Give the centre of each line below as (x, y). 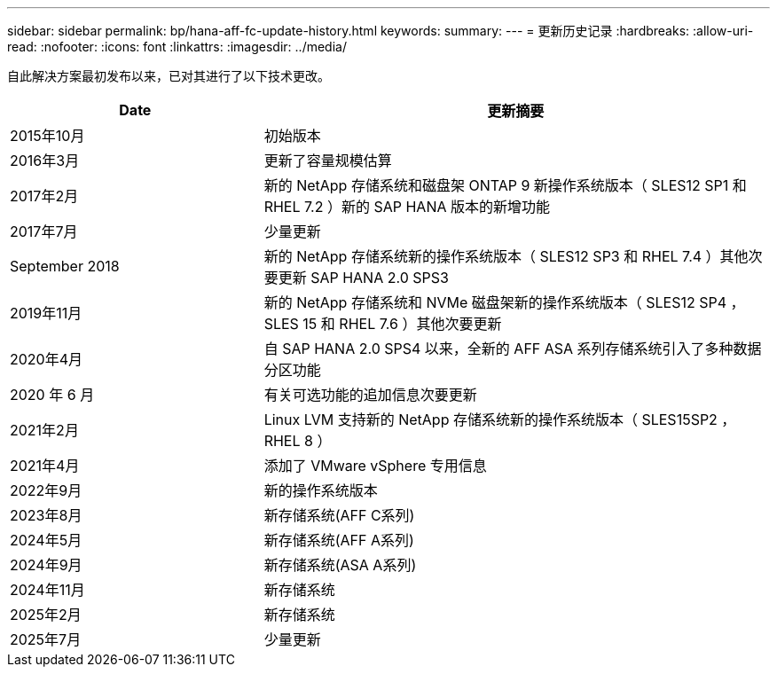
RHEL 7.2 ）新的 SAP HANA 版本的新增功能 (407, 207)
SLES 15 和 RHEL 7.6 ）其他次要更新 (383, 324)
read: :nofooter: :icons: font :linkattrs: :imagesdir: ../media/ (177, 47)
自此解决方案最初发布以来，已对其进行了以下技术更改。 (169, 76)
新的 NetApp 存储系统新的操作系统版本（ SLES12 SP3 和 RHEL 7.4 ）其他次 (513, 256)
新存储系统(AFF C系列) (339, 515)
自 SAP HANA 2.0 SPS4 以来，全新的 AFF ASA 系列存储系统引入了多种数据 (513, 349)
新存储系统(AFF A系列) (339, 540)
